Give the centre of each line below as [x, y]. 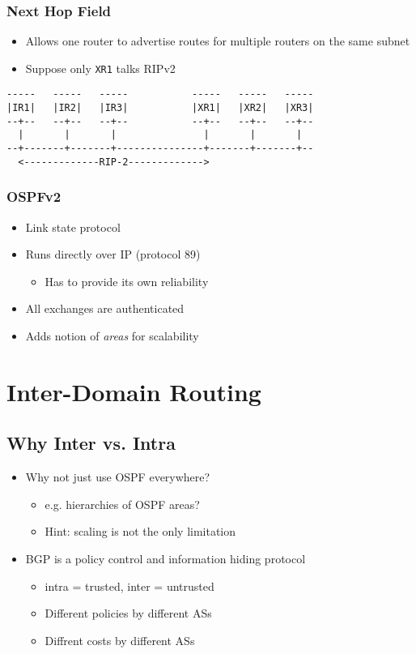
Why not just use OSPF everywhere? [118, 477]
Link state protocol [73, 227]
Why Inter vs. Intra [91, 443]
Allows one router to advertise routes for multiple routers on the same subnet [218, 41]
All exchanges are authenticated [105, 308]
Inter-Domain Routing [134, 391]
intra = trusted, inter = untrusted [129, 586]
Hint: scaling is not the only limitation [140, 531]
